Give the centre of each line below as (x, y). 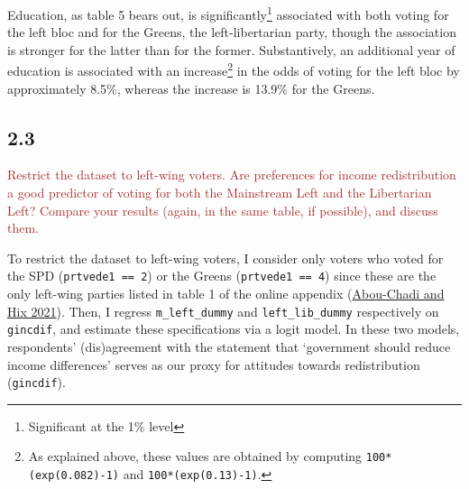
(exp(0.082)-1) (74, 476)
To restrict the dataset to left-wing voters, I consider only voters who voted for (225, 258)
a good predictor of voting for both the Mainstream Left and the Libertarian (220, 193)
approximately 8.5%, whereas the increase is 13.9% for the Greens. (191, 88)
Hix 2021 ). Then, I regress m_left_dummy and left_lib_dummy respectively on (223, 311)
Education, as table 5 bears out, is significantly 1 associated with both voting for (228, 13)
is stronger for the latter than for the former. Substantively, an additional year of (231, 49)
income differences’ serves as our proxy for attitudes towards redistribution (214, 364)
